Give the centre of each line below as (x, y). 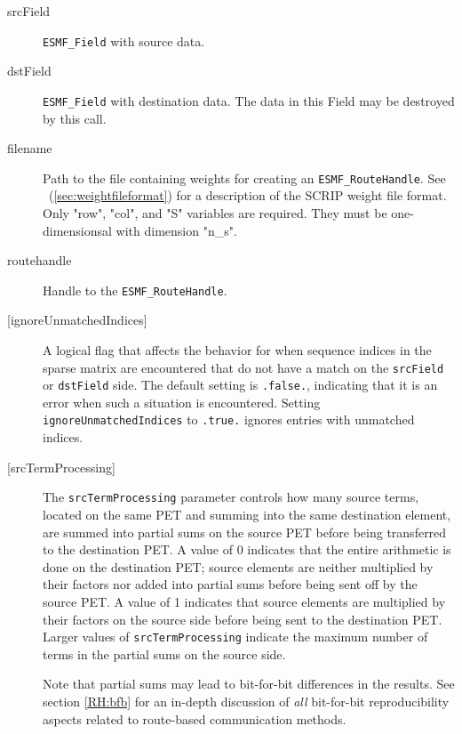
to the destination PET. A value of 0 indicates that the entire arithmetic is (247, 549)
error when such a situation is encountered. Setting (182, 402)
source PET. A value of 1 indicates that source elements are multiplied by (244, 601)
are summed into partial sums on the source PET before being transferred (245, 532)
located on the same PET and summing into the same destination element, (247, 514)
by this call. (75, 118)
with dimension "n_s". (176, 230)
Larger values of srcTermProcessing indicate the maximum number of (235, 637)
